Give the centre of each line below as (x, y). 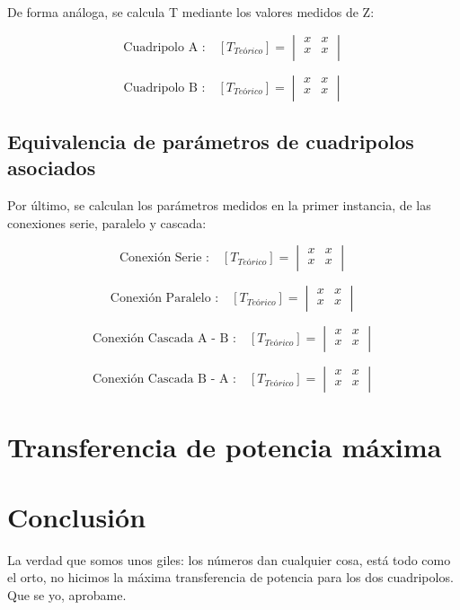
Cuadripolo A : (164, 47)
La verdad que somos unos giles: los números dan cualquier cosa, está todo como (229, 559)
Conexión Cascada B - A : (164, 380)
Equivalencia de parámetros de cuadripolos (211, 141)
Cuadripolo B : (164, 88)
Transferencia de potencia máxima (225, 446)
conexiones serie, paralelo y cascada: (107, 222)
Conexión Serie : (164, 258)
